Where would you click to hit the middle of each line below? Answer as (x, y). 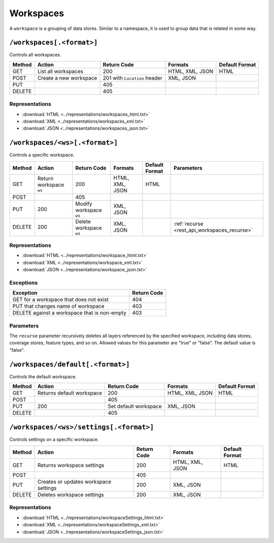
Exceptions (24, 282)
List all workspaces (60, 71)
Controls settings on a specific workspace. (54, 439)
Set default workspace (135, 407)
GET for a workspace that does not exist (61, 300)
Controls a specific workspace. (42, 155)
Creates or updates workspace (74, 482)
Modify (84, 204)
